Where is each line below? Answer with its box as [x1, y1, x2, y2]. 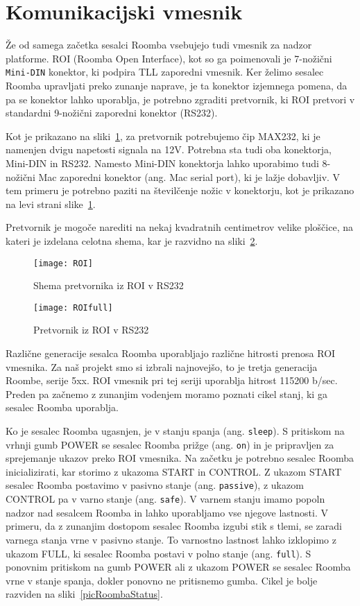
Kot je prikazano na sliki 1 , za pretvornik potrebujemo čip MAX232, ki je [6, 128, 320, 143]
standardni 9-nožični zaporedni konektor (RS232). [6, 105, 218, 120]
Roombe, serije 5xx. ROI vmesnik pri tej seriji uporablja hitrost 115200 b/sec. [6, 373, 338, 388]
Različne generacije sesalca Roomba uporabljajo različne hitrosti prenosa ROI [6, 346, 336, 360]
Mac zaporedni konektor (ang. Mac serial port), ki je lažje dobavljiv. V [38, 169, 341, 184]
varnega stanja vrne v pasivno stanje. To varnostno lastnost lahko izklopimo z [6, 532, 336, 546]
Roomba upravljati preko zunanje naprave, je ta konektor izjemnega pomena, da [6, 78, 348, 92]
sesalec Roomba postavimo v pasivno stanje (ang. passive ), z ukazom [6, 478, 304, 492]
